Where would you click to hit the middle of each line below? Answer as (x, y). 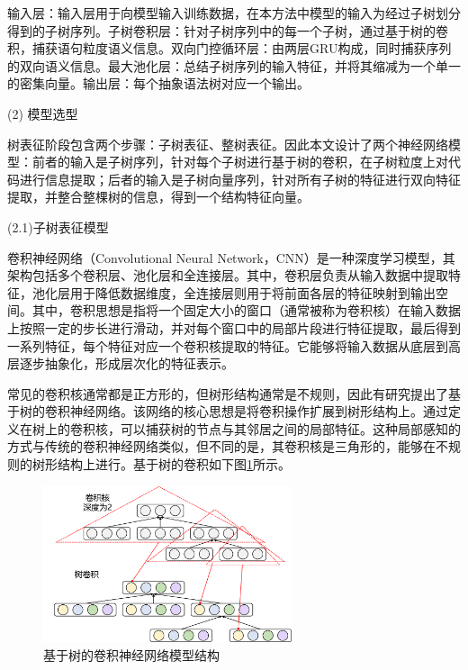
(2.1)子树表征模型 (58, 226)
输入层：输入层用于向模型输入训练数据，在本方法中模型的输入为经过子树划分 (234, 13)
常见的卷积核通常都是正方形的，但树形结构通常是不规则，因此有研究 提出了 (228, 393)
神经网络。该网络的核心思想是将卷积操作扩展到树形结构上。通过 (259, 411)
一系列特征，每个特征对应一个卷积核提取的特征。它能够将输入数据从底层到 (228, 345)
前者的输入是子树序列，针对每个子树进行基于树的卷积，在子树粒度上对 (240, 162)
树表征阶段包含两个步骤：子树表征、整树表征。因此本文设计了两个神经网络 (228, 144)
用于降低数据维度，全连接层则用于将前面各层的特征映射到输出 (252, 292)
